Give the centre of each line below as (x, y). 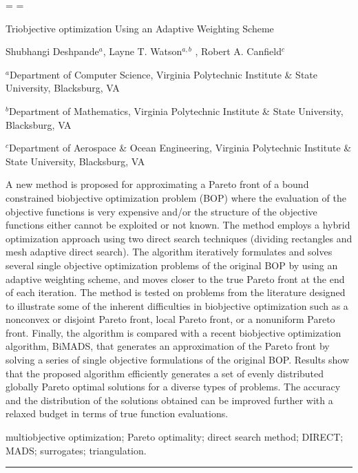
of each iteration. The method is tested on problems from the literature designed (176, 292)
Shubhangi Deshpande (52, 51)
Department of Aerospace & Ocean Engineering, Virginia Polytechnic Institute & (180, 148)
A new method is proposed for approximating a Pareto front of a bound (157, 184)
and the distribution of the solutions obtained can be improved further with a (169, 400)
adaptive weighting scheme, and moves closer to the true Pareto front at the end (175, 278)
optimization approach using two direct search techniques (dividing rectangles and (179, 238)
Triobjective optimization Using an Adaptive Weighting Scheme (140, 28)
